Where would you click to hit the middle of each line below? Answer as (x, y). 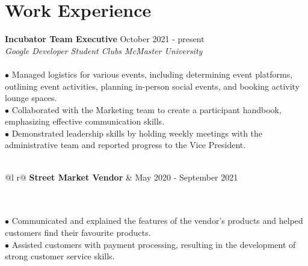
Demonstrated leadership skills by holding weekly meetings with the (137, 133)
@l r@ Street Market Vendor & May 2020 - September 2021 (122, 177)
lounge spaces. (31, 98)
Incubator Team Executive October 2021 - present (105, 39)
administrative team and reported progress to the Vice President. (125, 145)
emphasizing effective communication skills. (85, 121)
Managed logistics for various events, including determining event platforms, (152, 74)
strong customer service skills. (60, 256)
